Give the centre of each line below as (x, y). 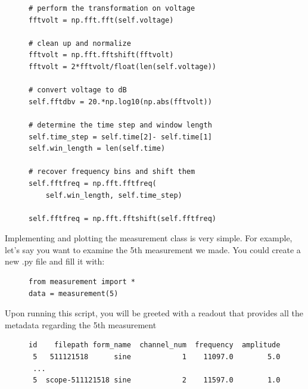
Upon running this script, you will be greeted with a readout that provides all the (154, 313)
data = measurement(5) (74, 293)
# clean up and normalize (80, 43)
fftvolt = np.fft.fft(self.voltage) (101, 20)
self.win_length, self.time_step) (114, 195)
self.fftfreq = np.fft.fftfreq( (93, 183)
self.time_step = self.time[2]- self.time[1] (120, 137)
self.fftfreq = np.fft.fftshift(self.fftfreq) (122, 218)
